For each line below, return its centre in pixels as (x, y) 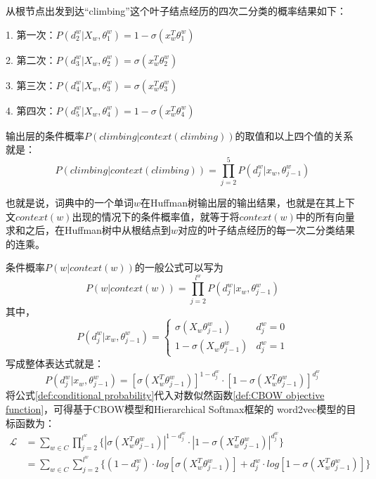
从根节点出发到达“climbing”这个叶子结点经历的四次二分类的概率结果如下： (176, 11)
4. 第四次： (31, 110)
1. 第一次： (31, 34)
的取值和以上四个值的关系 (294, 135)
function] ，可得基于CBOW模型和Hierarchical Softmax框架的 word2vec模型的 (176, 408)
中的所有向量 (325, 216)
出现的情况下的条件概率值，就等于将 (156, 216)
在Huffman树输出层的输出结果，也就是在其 (238, 202)
